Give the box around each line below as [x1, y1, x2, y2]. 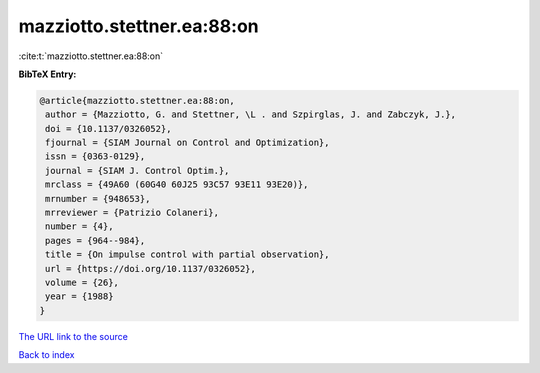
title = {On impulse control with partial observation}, [45, 249, 330, 260]
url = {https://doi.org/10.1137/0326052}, [45, 263, 257, 274]
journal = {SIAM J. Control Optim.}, [45, 165, 230, 176]
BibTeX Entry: [18, 68, 77, 80]
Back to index [18, 349, 75, 361]
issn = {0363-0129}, [45, 151, 146, 162]
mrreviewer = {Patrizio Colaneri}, [45, 207, 220, 219]
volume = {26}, [45, 277, 120, 288]
